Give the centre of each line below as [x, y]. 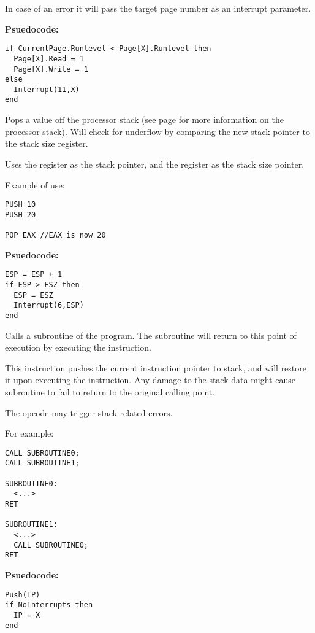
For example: [29, 433]
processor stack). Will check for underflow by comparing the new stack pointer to [157, 131]
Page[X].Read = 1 [49, 59]
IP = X [27, 615]
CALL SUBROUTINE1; [42, 463]
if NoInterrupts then [49, 605]
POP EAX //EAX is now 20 [55, 235]
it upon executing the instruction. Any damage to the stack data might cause [150, 380]
